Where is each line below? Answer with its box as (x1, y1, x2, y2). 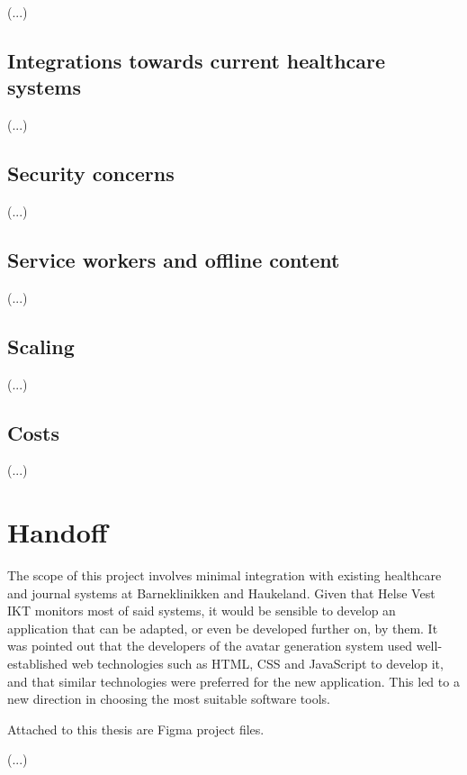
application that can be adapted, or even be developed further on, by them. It (7, 618, 438, 637)
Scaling (7, 332, 75, 360)
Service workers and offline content (7, 245, 340, 273)
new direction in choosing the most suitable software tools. (7, 689, 331, 708)
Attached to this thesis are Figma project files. (7, 719, 265, 738)
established (7, 654, 68, 673)
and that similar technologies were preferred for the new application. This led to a (7, 671, 460, 690)
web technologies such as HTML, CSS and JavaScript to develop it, (71, 654, 444, 673)
